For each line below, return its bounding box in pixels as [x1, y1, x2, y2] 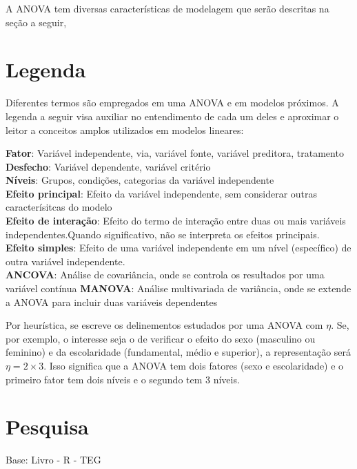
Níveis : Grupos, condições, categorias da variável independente [6, 173, 274, 187]
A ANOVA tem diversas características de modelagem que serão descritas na [6, 1, 329, 15]
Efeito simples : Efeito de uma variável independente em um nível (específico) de [6, 240, 351, 255]
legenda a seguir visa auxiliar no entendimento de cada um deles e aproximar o [6, 108, 339, 123]
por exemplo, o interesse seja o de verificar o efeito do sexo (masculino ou [6, 331, 316, 345]
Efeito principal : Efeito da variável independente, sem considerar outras [6, 186, 318, 200]
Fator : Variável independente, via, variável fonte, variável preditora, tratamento [6, 146, 344, 160]
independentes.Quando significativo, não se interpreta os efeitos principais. [6, 227, 320, 241]
